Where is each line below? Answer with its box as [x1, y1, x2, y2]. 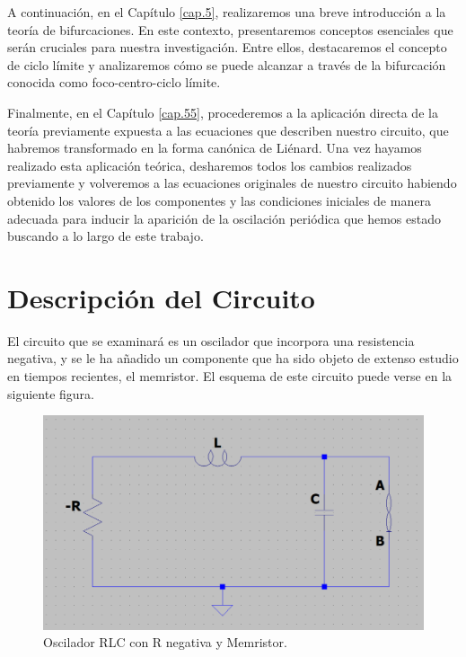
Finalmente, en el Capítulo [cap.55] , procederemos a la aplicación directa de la [7, 102, 438, 121]
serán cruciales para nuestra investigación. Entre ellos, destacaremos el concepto [7, 38, 447, 57]
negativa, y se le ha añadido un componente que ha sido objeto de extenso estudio [7, 349, 459, 368]
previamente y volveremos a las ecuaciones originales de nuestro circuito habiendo [7, 173, 457, 192]
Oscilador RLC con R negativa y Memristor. [43, 633, 287, 652]
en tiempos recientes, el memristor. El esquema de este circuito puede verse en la [7, 367, 453, 386]
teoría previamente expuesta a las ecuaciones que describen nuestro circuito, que [7, 120, 449, 139]
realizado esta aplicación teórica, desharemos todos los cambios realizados [7, 155, 412, 174]
